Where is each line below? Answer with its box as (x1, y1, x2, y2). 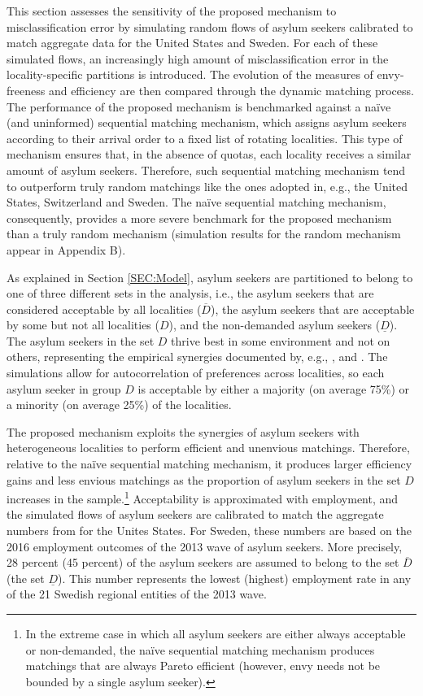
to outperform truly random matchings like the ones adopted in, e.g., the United (7, 177, 408, 194)
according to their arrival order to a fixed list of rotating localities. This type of (7, 129, 403, 146)
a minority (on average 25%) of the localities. (7, 396, 232, 413)
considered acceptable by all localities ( (7, 300, 202, 317)
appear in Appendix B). (7, 241, 126, 258)
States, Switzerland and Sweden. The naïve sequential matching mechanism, (7, 194, 386, 211)
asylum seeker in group (7, 380, 121, 397)
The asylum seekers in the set (7, 332, 155, 349)
